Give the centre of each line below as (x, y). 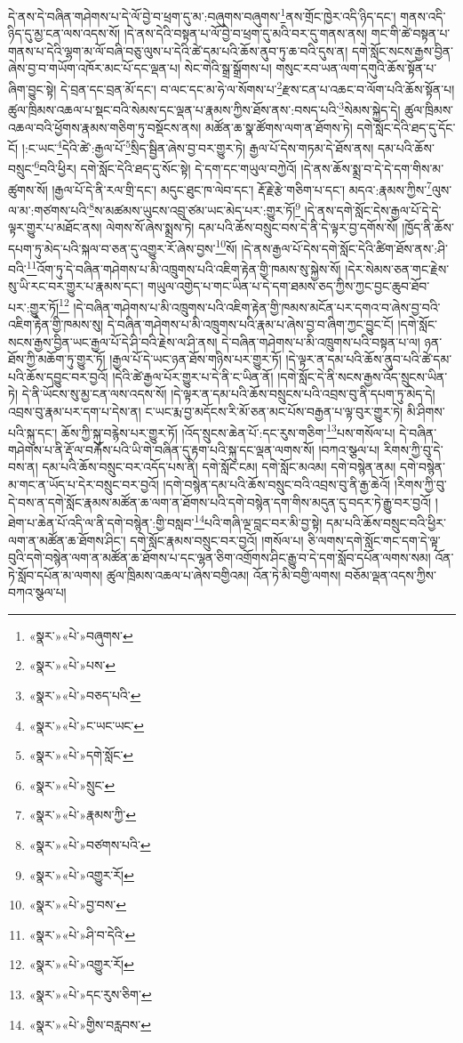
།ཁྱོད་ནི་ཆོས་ (428, 227)
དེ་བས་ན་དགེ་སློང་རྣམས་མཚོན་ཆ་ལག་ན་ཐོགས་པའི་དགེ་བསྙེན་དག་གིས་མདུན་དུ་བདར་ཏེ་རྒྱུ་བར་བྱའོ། (220, 501)
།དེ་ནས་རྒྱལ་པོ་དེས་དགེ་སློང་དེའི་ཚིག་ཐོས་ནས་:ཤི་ (344, 248)
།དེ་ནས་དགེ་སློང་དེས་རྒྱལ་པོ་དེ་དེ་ (373, 210)
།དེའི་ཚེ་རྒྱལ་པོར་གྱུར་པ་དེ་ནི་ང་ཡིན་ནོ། (193, 376)
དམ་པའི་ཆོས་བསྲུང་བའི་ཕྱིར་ (386, 522)
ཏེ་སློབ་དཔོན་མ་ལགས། (56, 574)
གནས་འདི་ (423, 16)
